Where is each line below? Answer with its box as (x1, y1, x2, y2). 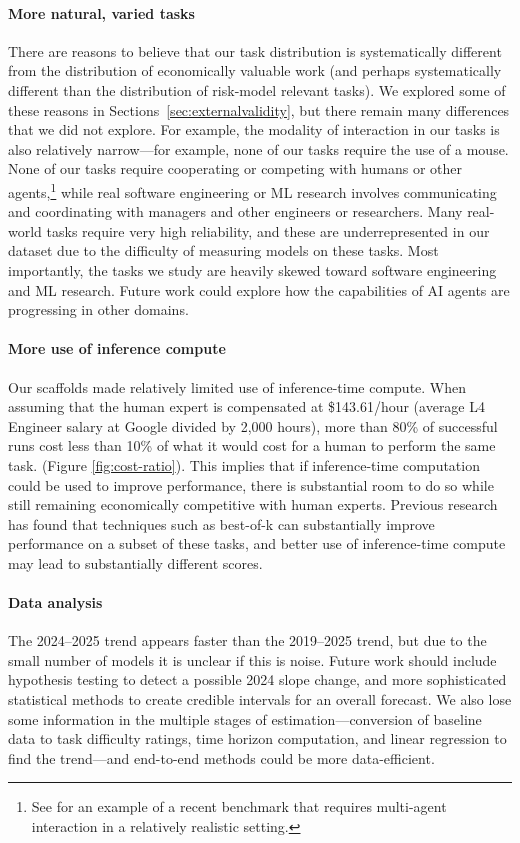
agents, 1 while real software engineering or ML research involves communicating (8, 178, 497, 202)
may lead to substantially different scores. (8, 552, 263, 573)
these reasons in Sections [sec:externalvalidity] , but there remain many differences (8, 99, 510, 120)
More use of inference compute (8, 338, 226, 359)
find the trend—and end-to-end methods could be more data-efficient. (8, 747, 435, 768)
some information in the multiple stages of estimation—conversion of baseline (8, 708, 482, 729)
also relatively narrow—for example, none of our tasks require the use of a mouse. (8, 138, 509, 159)
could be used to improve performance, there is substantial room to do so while (8, 474, 494, 495)
